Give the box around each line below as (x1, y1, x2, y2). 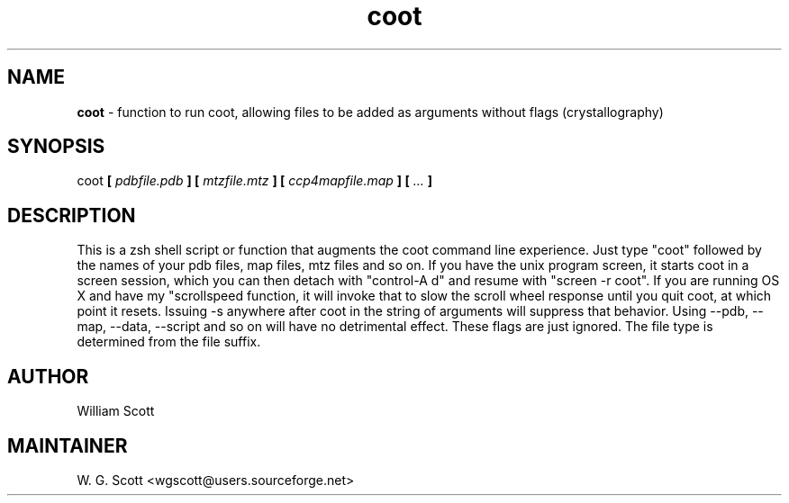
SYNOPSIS (7, 135, 105, 158)
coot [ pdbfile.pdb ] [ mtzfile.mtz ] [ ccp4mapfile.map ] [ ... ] (77, 173, 432, 189)
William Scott (77, 403, 155, 419)
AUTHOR (7, 364, 89, 388)
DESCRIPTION (7, 203, 136, 227)
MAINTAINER (7, 434, 128, 457)
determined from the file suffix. (77, 334, 261, 350)
